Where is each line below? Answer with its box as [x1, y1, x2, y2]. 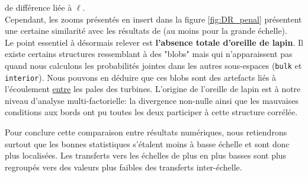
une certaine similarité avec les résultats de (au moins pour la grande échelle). [5, 24, 287, 37]
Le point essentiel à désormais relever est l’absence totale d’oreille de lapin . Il [5, 36, 303, 48]
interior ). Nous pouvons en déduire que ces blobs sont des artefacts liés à [5, 71, 277, 83]
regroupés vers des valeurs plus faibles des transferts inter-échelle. [5, 160, 242, 173]
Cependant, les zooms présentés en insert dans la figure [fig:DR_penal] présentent [5, 12, 302, 25]
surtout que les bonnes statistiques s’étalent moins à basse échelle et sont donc [5, 137, 290, 150]
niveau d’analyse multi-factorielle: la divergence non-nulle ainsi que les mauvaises [5, 94, 299, 106]
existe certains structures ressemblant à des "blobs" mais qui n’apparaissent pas [5, 48, 293, 60]
